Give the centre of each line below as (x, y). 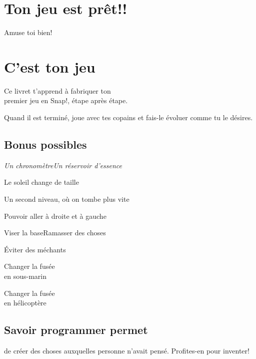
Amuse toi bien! (28, 32)
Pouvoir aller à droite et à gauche (55, 216)
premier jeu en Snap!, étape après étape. (66, 100)
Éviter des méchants (35, 249)
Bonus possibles (45, 144)
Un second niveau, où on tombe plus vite (67, 199)
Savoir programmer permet (76, 330)
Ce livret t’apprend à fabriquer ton (57, 90)
